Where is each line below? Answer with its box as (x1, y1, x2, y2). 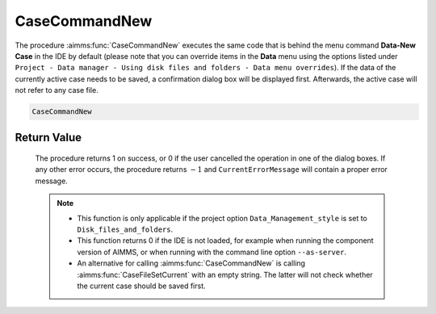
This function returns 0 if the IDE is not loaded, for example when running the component (77, 236, 375, 245)
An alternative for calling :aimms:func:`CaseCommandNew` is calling (77, 258, 306, 268)
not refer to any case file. (15, 86, 99, 95)
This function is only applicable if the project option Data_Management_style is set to (77, 213, 367, 223)
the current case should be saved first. (77, 281, 206, 291)
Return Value (15, 130, 82, 144)
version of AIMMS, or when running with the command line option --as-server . (77, 247, 347, 257)
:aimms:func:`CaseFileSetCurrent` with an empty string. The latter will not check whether (77, 270, 373, 279)
